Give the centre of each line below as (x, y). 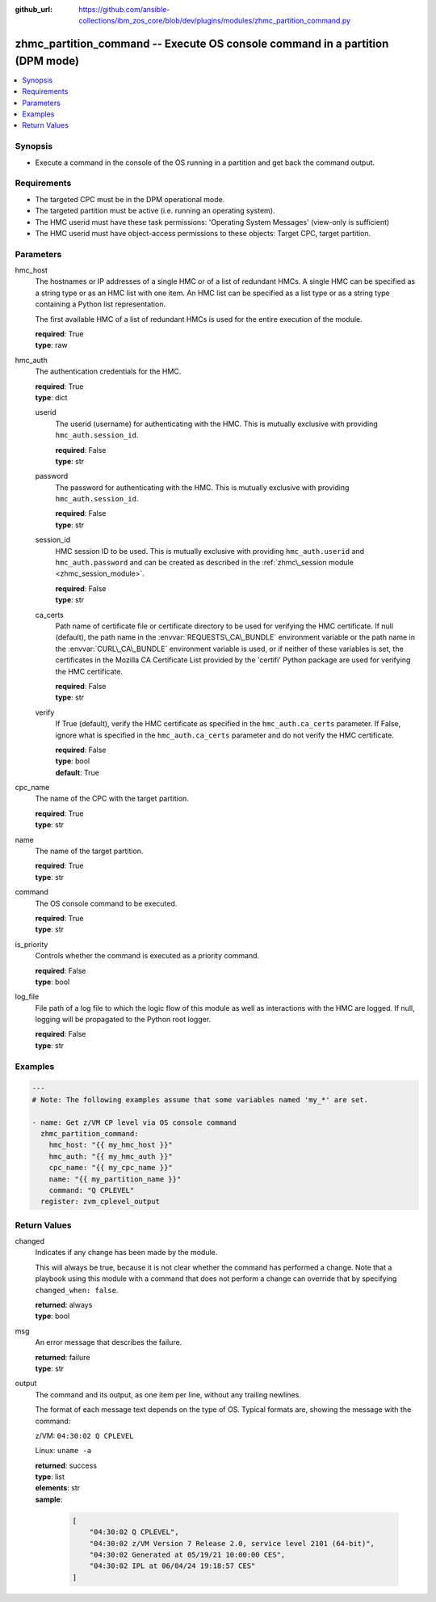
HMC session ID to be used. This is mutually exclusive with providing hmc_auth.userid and (210, 551)
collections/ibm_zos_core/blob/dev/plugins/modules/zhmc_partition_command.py (215, 21)
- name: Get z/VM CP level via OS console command (134, 1122)
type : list (50, 1477)
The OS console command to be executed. (106, 903)
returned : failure (63, 1357)
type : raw (51, 345)
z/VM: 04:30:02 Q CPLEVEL (84, 1435)
